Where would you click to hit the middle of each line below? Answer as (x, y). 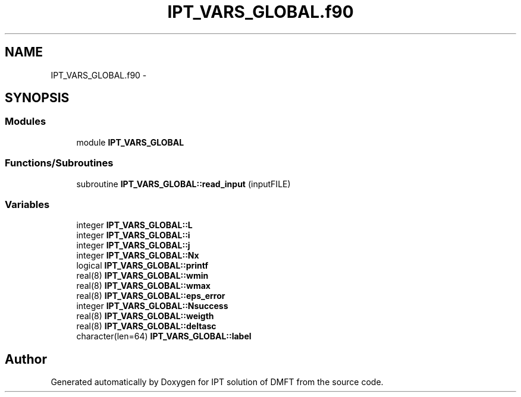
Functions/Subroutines (59, 163)
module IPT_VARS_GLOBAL (130, 142)
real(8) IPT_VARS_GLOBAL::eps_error (151, 296)
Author (26, 359)
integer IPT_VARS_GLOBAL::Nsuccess (152, 306)
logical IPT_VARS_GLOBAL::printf (142, 266)
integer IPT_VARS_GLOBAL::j (133, 245)
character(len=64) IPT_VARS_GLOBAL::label (164, 336)
